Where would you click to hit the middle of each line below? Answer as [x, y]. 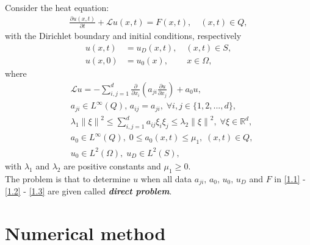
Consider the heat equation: [57, 7]
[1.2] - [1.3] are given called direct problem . [88, 191]
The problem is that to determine [68, 178]
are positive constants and [112, 165]
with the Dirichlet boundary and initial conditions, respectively [123, 36]
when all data [166, 178]
